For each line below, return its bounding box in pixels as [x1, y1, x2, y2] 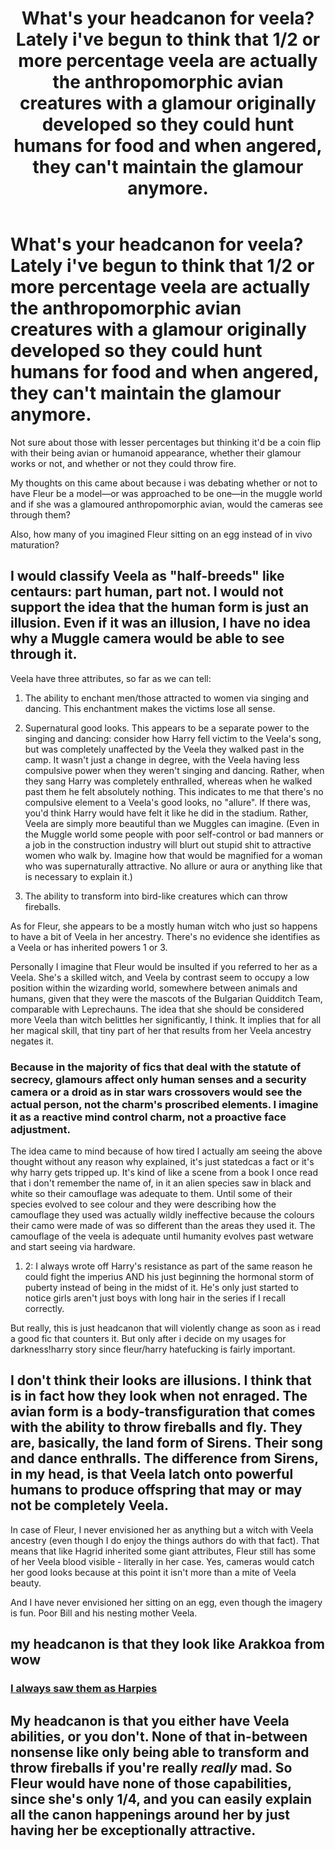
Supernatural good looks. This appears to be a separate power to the [24, 722, 310, 734]
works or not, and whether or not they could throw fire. [10, 457, 237, 469]
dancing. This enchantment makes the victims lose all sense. [24, 702, 276, 714]
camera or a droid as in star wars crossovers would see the [10, 1085, 303, 1099]
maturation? [10, 538, 60, 551]
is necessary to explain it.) [24, 870, 133, 882]
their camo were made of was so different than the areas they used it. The [10, 1220, 316, 1232]
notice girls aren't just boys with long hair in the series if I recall [24, 1292, 286, 1304]
